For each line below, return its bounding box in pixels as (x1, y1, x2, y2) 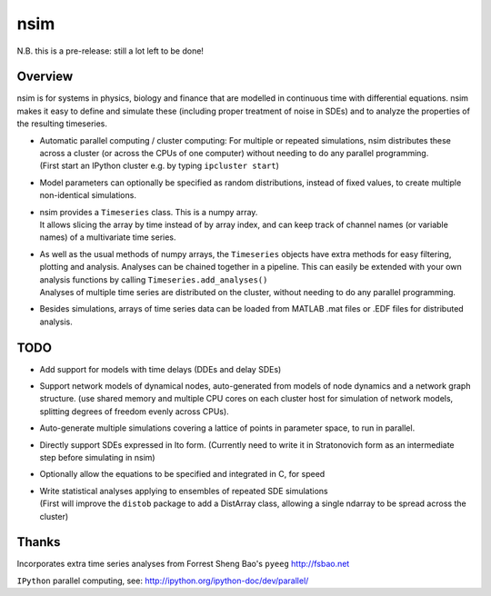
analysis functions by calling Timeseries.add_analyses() (39, 273, 268, 285)
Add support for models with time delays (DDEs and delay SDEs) (39, 363, 282, 374)
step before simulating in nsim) (39, 452, 155, 462)
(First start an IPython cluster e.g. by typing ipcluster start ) (39, 160, 279, 172)
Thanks (16, 534, 61, 550)
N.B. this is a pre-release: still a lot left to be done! (16, 45, 205, 56)
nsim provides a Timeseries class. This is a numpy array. (39, 206, 258, 217)
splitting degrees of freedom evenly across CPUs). (39, 405, 229, 417)
